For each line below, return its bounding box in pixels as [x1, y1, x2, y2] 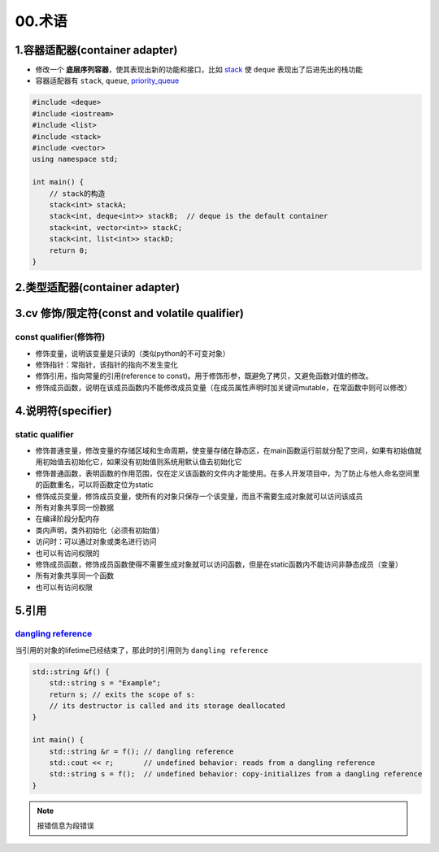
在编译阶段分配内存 [35, 514, 100, 524]
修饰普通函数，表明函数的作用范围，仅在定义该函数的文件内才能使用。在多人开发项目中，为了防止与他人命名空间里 [35, 468, 420, 478]
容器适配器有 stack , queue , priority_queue [35, 76, 180, 85]
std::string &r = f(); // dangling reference [49, 746, 234, 756]
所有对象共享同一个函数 [35, 571, 114, 580]
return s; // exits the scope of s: [49, 689, 195, 699]
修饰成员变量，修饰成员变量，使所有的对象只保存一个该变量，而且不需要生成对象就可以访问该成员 [35, 491, 363, 501]
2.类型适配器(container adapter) [15, 280, 180, 294]
